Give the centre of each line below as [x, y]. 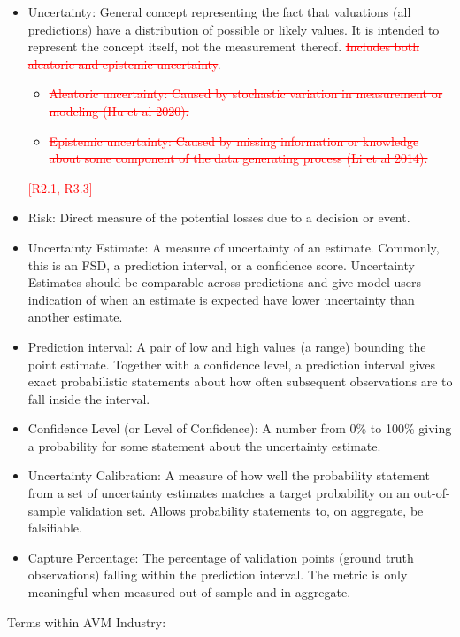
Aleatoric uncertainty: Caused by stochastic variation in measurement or [246, 93]
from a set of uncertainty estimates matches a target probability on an [219, 493]
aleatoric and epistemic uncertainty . [124, 63]
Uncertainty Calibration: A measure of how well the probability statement [229, 475]
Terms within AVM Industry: [87, 621]
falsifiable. [55, 528]
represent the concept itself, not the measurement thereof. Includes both [224, 47]
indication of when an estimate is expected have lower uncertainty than [221, 299]
